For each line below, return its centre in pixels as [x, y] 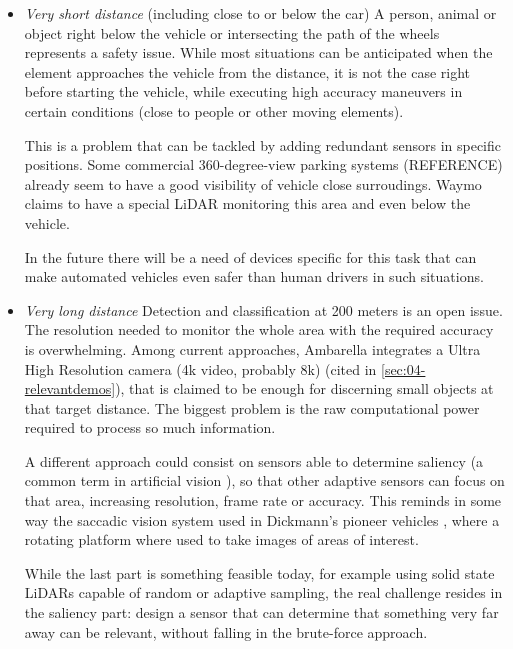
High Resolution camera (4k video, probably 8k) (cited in [200, 368]
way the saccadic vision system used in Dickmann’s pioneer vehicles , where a [262, 519]
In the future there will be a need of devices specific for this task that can [250, 256]
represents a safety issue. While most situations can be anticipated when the [258, 52]
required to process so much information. [150, 427]
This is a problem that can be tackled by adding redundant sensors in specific [262, 144]
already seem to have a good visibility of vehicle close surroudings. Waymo [253, 183]
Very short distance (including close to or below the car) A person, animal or [260, 13]
